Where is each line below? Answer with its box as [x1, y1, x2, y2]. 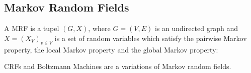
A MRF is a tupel [4, 23, 59, 33]
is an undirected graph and [154, 23, 238, 33]
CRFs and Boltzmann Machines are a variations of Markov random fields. [4, 61, 231, 71]
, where [88, 23, 111, 33]
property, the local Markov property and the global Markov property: [4, 44, 218, 54]
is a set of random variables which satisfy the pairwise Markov [54, 32, 247, 43]
